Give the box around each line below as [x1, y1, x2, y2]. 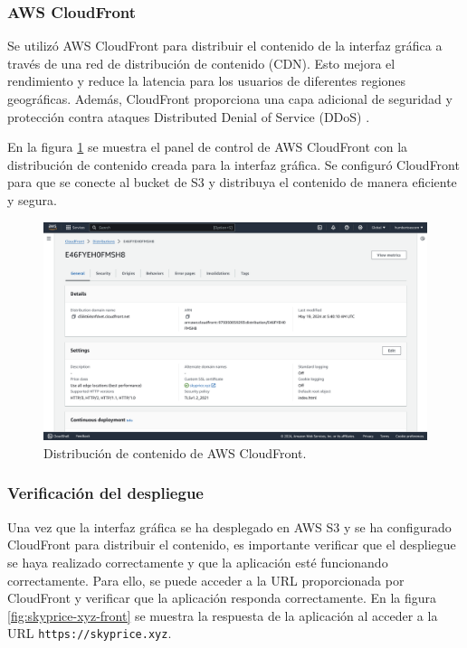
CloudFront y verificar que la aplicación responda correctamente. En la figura [7, 588, 437, 607]
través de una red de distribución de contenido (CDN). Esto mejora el [7, 53, 396, 72]
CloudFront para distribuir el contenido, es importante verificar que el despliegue [7, 535, 456, 554]
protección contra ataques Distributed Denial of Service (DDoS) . [7, 107, 370, 126]
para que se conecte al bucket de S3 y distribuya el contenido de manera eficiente [7, 173, 457, 192]
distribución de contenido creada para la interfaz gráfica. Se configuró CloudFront [7, 155, 460, 174]
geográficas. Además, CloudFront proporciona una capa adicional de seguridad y [7, 89, 453, 108]
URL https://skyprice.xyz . [7, 624, 172, 643]
